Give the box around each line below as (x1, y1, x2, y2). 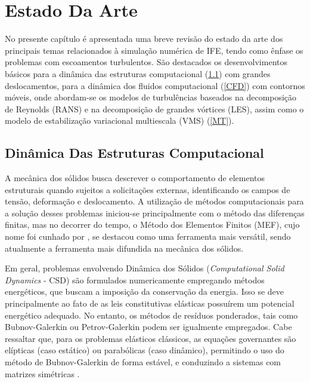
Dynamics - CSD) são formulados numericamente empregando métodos (5, 273, 265, 286)
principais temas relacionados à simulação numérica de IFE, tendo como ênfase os (5, 44, 303, 56)
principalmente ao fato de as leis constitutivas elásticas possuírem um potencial (5, 297, 294, 310)
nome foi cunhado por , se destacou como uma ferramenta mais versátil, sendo (5, 230, 291, 243)
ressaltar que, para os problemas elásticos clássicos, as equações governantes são (5, 332, 296, 344)
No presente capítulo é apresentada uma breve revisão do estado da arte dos (5, 32, 283, 45)
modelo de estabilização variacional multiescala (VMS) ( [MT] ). (5, 114, 234, 127)
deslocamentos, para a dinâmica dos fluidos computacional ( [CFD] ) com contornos (5, 79, 305, 91)
